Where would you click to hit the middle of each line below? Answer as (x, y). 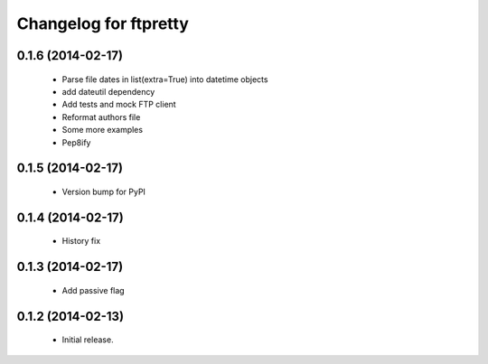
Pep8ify (76, 142)
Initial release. (88, 340)
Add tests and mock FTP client (119, 105)
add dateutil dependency (108, 91)
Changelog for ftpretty (103, 23)
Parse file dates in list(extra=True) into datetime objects (165, 79)
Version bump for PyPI (104, 191)
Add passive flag (94, 290)
